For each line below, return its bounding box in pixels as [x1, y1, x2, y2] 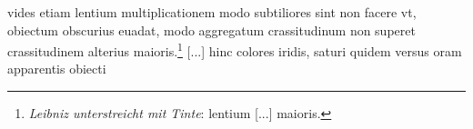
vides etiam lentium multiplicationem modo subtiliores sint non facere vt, [7, 3, 417, 21]
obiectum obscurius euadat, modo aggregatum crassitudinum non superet [7, 20, 416, 39]
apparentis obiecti [7, 59, 106, 78]
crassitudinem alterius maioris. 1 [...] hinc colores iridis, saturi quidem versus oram [7, 39, 462, 60]
